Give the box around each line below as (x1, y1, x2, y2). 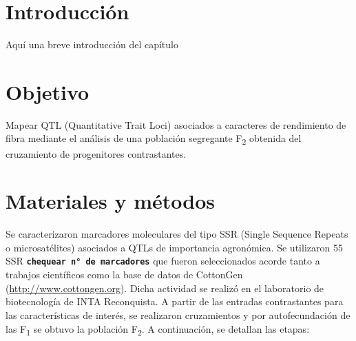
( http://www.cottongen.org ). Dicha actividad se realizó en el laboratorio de (6, 280, 324, 295)
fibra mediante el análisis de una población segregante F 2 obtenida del (6, 131, 302, 147)
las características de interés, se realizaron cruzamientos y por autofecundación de (6, 307, 350, 322)
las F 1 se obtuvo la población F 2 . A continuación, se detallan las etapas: (6, 321, 310, 338)
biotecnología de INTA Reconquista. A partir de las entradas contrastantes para (6, 294, 344, 309)
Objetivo (6, 77, 90, 105)
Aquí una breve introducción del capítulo (6, 37, 178, 52)
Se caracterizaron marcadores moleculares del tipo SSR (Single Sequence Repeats (6, 227, 348, 241)
